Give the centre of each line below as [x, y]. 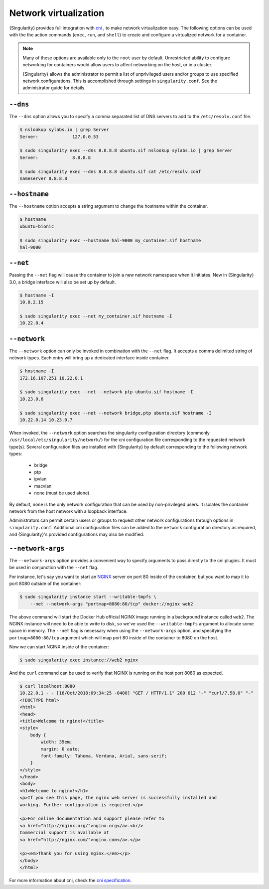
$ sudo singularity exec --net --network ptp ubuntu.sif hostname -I [106, 392]
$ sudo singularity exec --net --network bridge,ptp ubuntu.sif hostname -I [116, 413]
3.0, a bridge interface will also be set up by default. [63, 282]
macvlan [43, 486]
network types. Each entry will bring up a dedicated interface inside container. [89, 358]
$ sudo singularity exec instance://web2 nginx [79, 660]
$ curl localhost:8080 [47, 686]
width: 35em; [57, 742]
